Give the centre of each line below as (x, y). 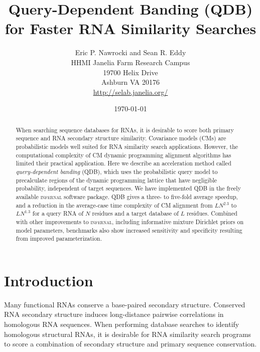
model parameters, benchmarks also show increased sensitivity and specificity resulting (129, 230)
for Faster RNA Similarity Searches (131, 28)
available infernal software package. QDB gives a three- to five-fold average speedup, (127, 196)
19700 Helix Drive (131, 72)
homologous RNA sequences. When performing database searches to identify (122, 324)
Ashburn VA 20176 (131, 82)
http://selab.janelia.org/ (131, 92)
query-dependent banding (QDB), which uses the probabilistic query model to (117, 171)
